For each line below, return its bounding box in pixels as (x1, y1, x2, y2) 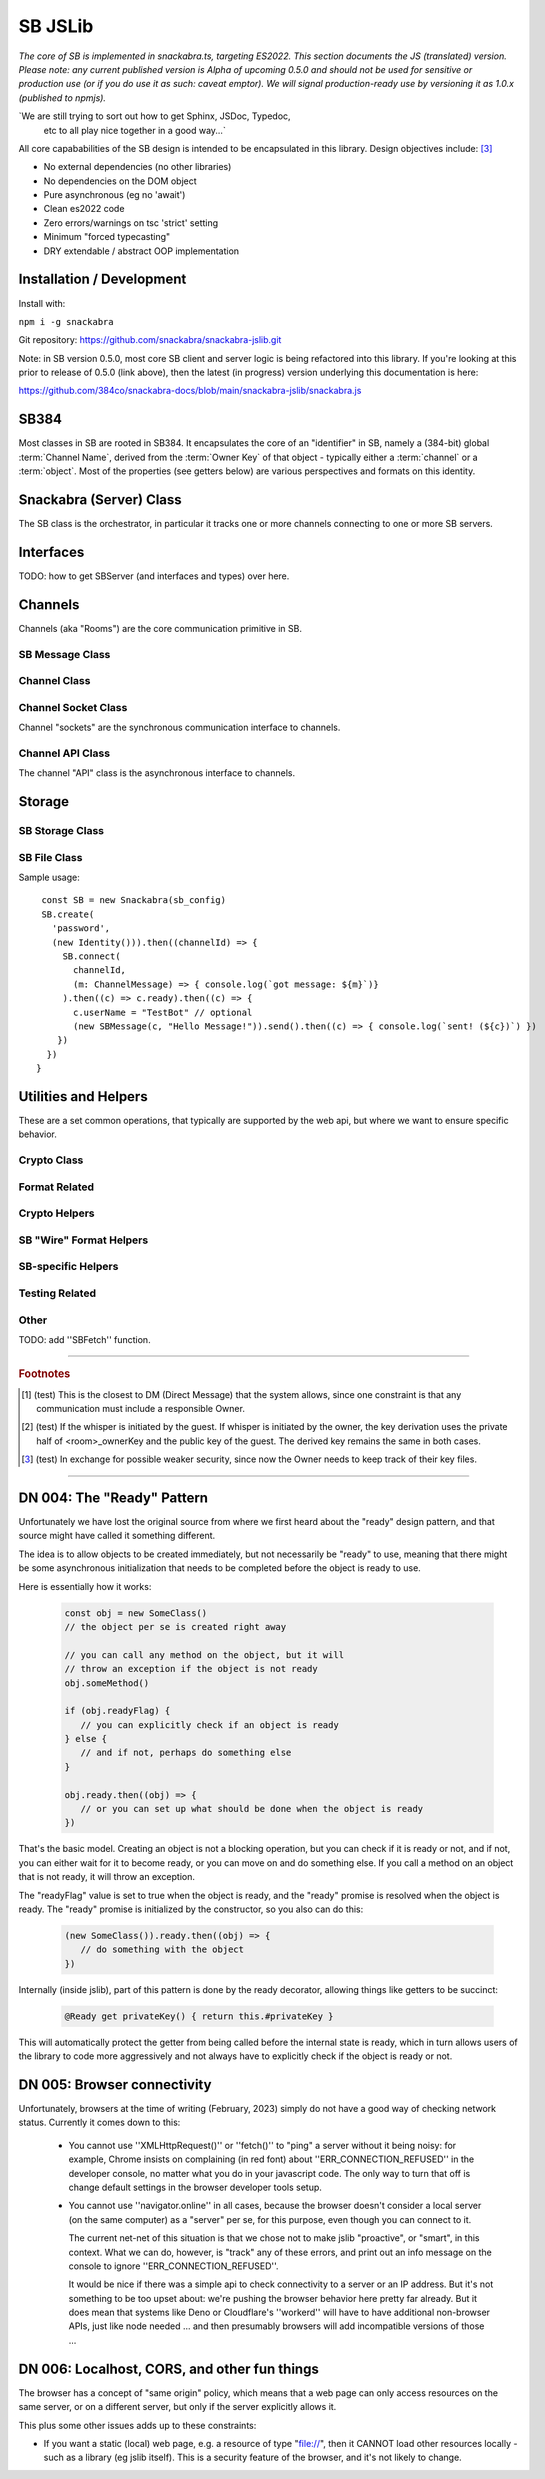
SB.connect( (62, 950, 121, 962)
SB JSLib (18, 15, 94, 37)
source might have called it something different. (18, 1530, 216, 1542)
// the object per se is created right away (64, 1621, 287, 1632)
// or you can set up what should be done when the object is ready (80, 1803, 424, 1815)
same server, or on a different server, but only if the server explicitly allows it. (18, 2401, 337, 2413)
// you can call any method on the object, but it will (64, 1649, 345, 1660)
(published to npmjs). (18, 91, 107, 104)
